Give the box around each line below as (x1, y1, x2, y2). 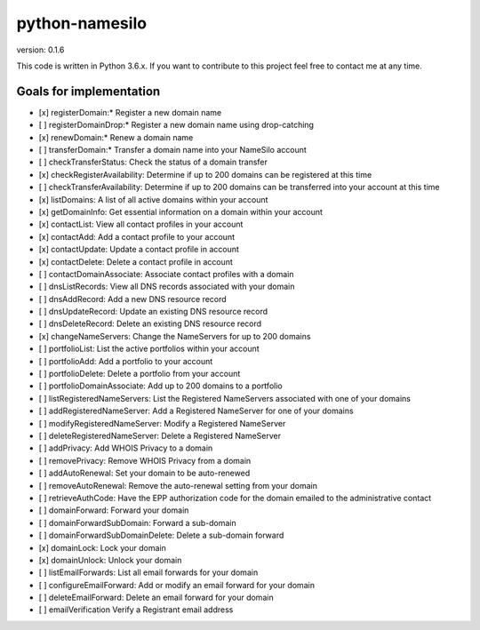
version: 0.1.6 (16, 44, 65, 55)
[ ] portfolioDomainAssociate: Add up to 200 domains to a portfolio (38, 380, 284, 391)
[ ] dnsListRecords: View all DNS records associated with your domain (38, 281, 295, 292)
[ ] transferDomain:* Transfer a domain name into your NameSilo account (38, 145, 307, 156)
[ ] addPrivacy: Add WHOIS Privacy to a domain (38, 443, 213, 453)
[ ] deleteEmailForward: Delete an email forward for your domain (38, 592, 275, 603)
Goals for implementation (16, 84, 161, 99)
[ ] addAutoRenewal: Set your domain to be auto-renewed (38, 467, 251, 479)
